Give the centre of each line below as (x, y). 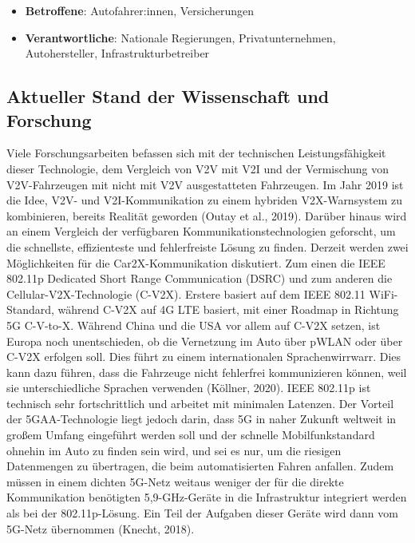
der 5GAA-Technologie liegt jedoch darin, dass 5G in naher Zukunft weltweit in (202, 419)
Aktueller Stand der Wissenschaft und (168, 96)
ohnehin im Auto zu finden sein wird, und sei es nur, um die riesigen (174, 450)
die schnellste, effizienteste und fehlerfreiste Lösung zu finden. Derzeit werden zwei (207, 246)
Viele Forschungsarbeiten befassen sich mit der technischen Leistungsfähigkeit (196, 153)
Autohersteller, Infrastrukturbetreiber (117, 53)
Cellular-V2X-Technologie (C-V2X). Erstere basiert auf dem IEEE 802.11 (186, 293)
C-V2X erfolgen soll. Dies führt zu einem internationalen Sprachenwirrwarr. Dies (204, 357)
